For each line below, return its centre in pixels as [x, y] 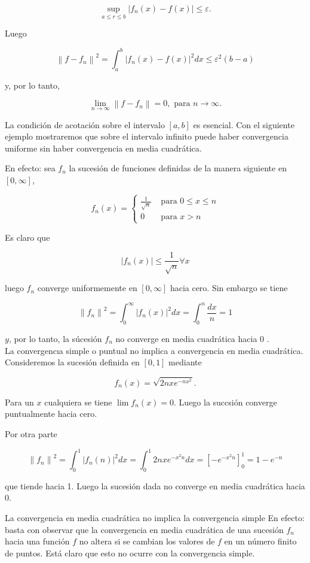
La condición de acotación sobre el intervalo [85, 124]
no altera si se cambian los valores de [147, 541]
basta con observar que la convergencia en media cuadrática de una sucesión [144, 529]
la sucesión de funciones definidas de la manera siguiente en [178, 168]
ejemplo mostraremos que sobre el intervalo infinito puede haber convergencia [147, 136]
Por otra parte [31, 433]
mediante [185, 362]
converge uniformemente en [87, 288]
